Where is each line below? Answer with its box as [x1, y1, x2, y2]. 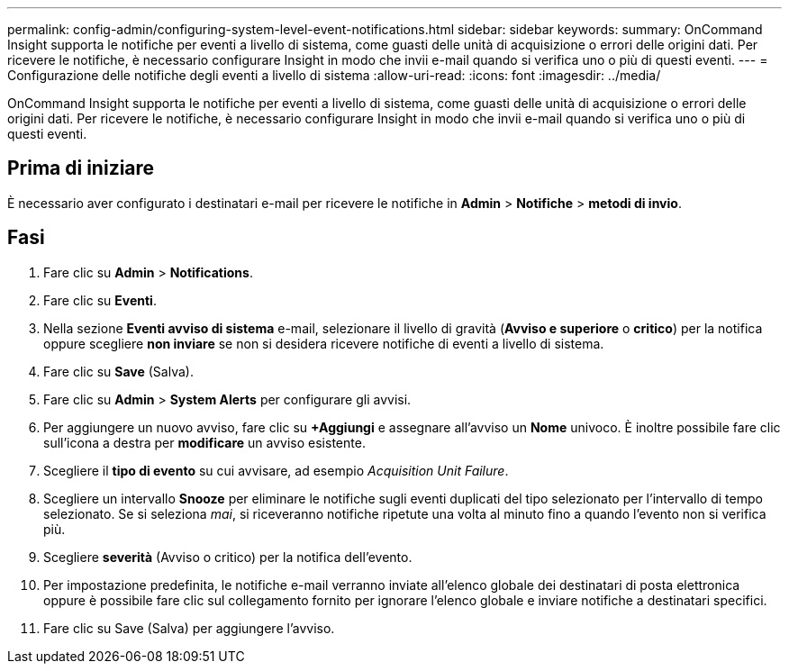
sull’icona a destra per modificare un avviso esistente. [43, 434, 366, 450]
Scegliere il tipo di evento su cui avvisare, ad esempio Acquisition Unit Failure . [43, 462, 509, 478]
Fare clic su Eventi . [43, 292, 157, 308]
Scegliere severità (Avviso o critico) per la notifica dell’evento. [43, 549, 413, 565]
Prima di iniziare [7, 157, 155, 180]
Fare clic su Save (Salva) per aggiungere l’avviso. [43, 620, 335, 636]
